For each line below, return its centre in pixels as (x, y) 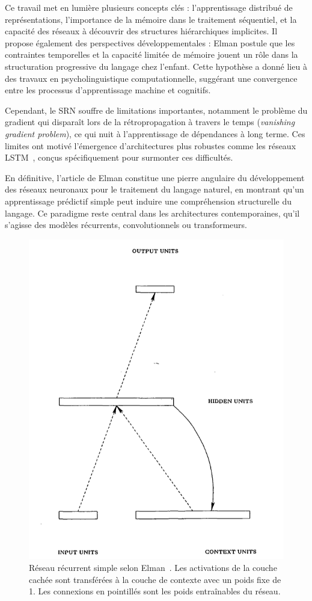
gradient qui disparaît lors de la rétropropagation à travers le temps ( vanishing (150, 122)
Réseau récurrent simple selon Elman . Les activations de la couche (153, 568)
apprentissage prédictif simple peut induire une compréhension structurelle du (148, 201)
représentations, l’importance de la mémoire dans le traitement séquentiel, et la (151, 19)
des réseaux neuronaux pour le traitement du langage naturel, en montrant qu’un (154, 189)
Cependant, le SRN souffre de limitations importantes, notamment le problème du (156, 110)
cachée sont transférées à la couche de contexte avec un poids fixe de (155, 579)
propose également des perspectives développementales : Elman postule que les (150, 42)
